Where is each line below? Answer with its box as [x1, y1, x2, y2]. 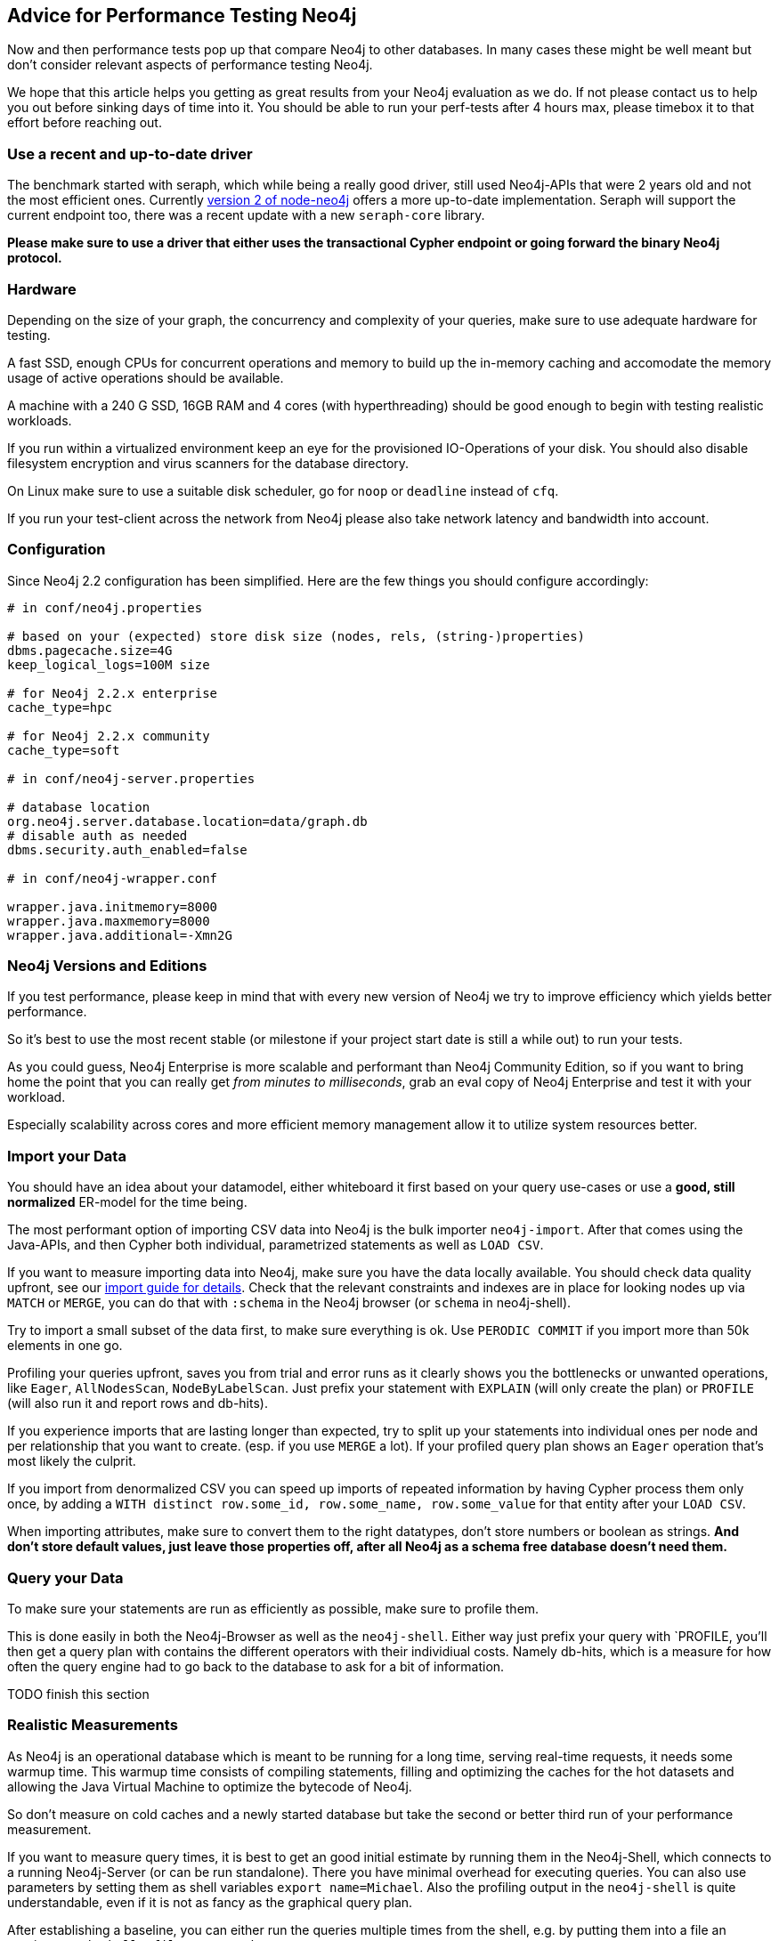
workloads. [7, 412, 72, 428]
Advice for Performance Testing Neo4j [7, 4, 357, 27]
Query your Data [7, 1568, 124, 1587]
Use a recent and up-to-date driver [7, 144, 253, 163]
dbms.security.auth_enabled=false [7, 842, 247, 857]
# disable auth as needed [7, 828, 188, 843]
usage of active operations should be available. [7, 369, 284, 385]
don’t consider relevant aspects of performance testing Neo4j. [7, 57, 373, 73]
